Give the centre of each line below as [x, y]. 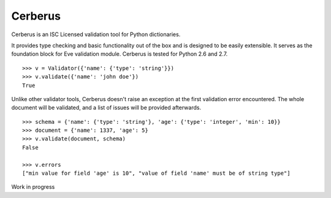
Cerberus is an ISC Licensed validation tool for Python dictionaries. [96, 34]
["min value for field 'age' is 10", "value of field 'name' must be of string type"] [156, 173]
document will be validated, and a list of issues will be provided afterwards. [106, 108]
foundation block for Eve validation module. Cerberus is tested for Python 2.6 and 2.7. [120, 54]
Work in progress [33, 187]
